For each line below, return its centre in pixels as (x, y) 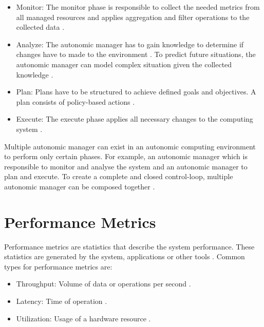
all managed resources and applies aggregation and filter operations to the (133, 17)
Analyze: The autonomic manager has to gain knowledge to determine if (130, 44)
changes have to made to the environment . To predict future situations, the (136, 54)
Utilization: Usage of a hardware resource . (83, 318)
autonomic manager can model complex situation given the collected (124, 64)
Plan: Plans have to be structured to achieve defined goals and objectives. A (136, 92)
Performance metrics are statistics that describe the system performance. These (129, 246)
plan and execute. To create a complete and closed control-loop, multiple (119, 176)
